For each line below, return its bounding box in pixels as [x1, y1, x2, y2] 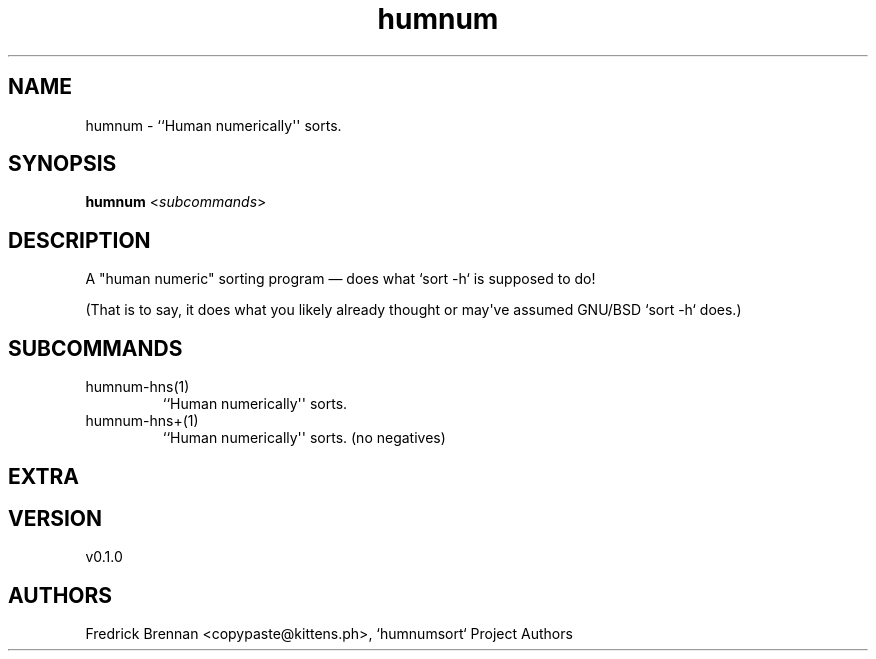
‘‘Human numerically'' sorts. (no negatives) [162, 429, 446, 447]
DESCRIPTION [8, 227, 151, 253]
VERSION [8, 505, 103, 531]
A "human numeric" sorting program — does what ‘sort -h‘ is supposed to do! [85, 270, 596, 288]
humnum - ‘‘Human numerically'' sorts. [85, 116, 342, 134]
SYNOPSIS [8, 151, 117, 177]
